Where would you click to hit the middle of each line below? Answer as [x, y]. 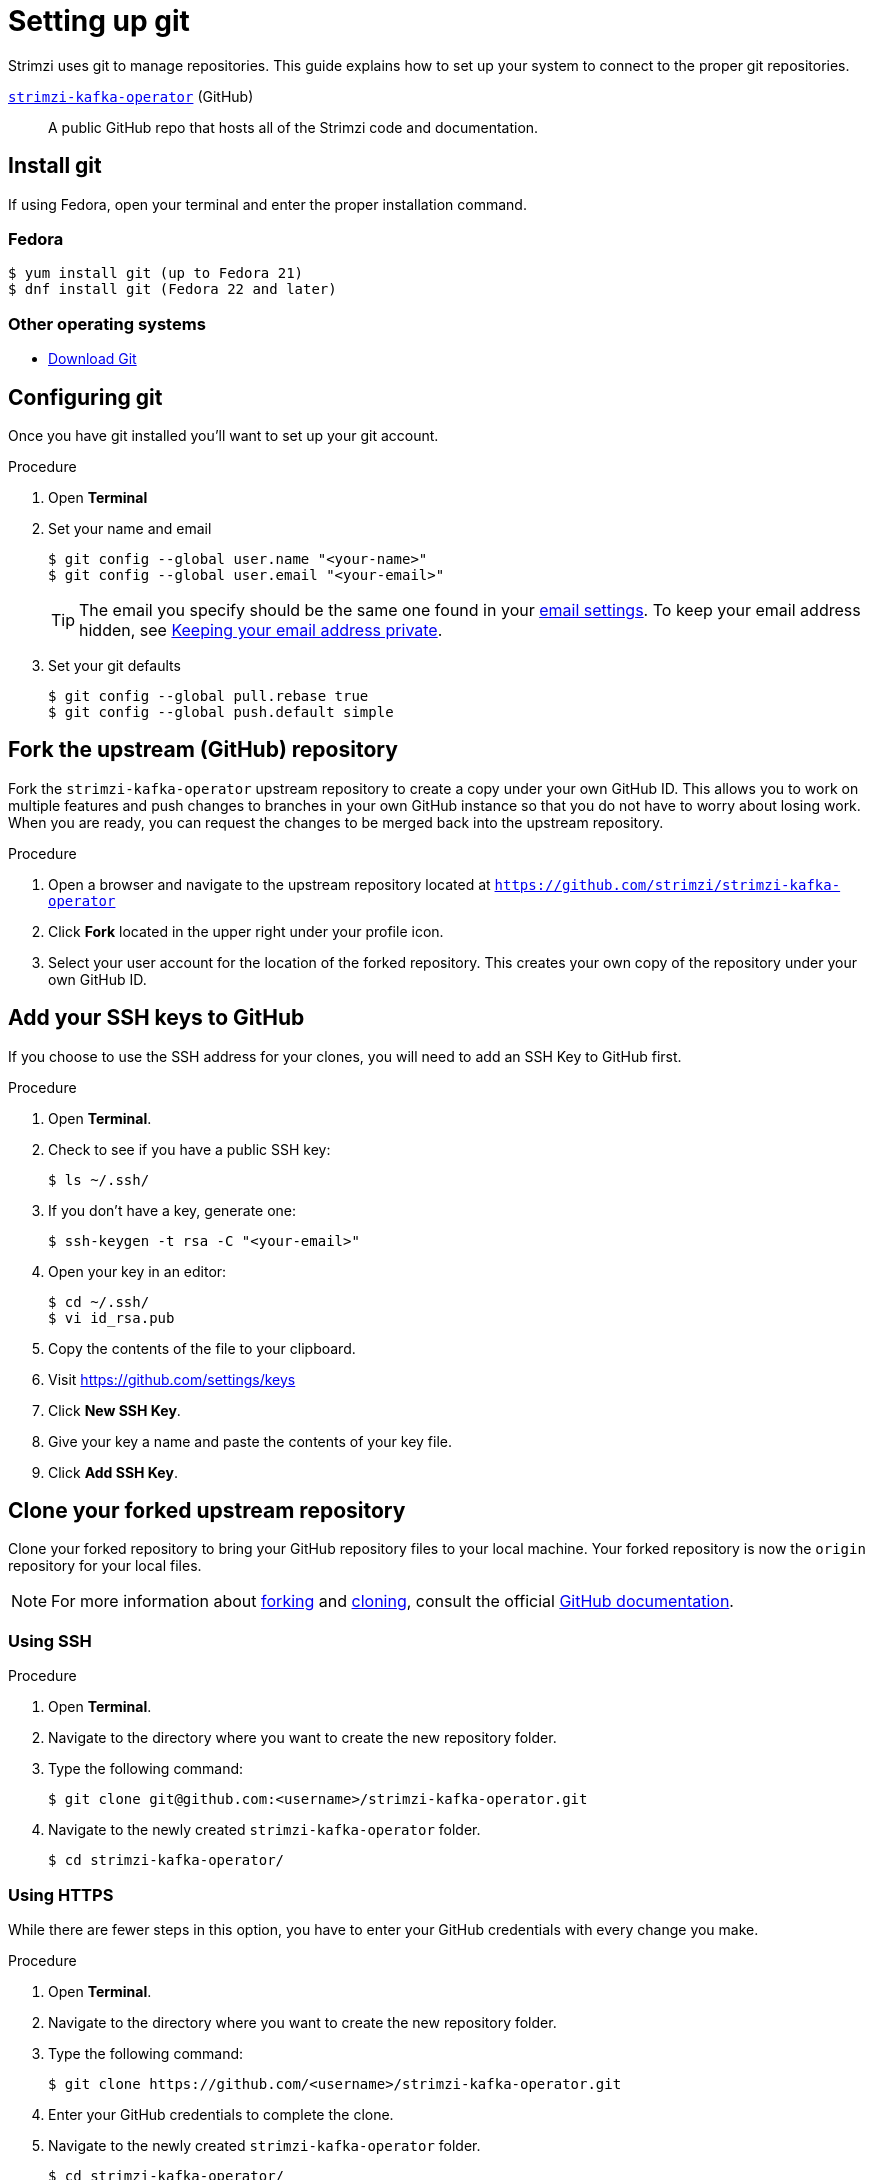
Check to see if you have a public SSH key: [189, 1149]
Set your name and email [130, 528]
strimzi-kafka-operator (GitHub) [131, 96]
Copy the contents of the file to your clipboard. [202, 1348]
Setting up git [99, 21]
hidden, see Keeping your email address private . [261, 629]
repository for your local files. [105, 1566]
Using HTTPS [61, 1894]
